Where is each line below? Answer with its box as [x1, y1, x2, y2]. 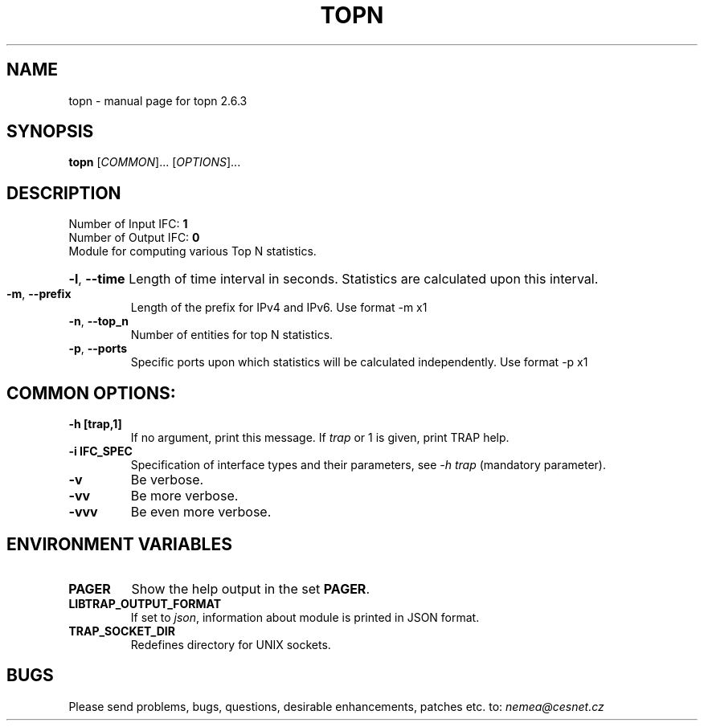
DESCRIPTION [6, 182, 121, 203]
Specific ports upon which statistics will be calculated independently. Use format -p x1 [130, 355, 588, 370]
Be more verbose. [130, 488, 239, 504]
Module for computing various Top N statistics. [68, 244, 317, 259]
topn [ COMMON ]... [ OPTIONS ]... [68, 155, 241, 169]
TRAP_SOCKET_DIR [68, 623, 175, 638]
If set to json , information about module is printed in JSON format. [130, 610, 480, 624]
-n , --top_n [68, 314, 129, 329]
